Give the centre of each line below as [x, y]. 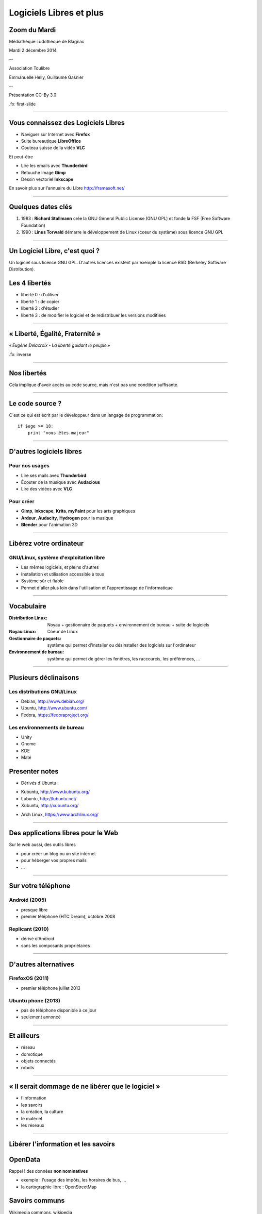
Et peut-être [21, 157]
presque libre [34, 910]
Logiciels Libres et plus [56, 13]
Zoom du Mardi [32, 30]
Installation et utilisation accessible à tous [63, 574]
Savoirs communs [37, 1201]
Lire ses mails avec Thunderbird [54, 475]
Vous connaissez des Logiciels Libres [67, 123]
